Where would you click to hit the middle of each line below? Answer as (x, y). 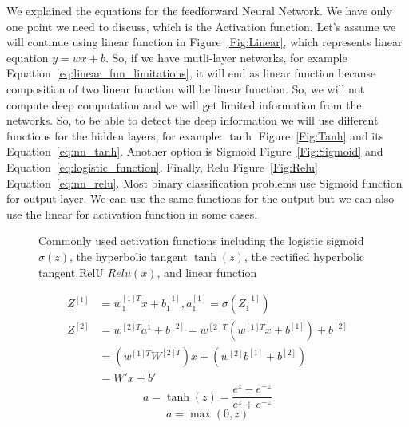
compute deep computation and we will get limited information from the (184, 104)
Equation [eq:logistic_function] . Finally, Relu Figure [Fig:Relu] (162, 166)
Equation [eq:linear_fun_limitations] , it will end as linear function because (191, 73)
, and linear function (207, 272)
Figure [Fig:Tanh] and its (321, 135)
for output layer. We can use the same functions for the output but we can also (201, 198)
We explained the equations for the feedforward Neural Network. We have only (199, 10)
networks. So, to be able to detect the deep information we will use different (193, 120)
